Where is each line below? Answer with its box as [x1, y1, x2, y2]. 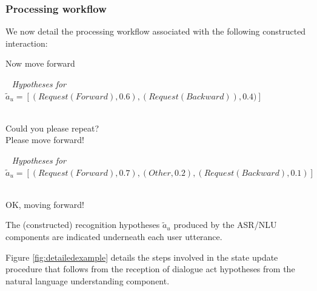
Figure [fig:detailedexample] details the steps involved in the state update [5, 250, 278, 263]
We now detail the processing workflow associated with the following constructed [5, 25, 306, 38]
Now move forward [5, 57, 75, 70]
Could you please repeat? [5, 121, 99, 134]
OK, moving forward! [5, 198, 84, 210]
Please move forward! [5, 133, 84, 146]
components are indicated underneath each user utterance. [5, 230, 222, 242]
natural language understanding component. [5, 274, 170, 287]
